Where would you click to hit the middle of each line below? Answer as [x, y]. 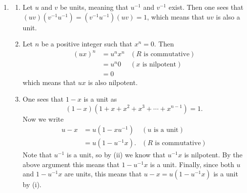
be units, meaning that [94, 7]
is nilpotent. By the [213, 155]
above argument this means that [71, 164]
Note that [37, 155]
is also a [228, 16]
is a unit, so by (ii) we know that [116, 155]
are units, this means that [103, 174]
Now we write [43, 118]
